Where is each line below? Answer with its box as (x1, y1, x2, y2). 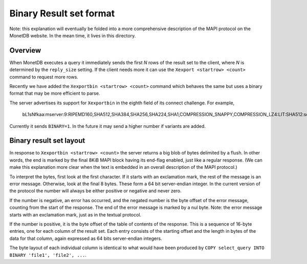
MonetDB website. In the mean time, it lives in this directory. (9, 32, 136, 38)
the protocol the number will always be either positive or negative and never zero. (9, 188, 182, 194)
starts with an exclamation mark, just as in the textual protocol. (9, 211, 142, 217)
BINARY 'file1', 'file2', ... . (9, 252, 87, 258)
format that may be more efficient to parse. (9, 90, 100, 97)
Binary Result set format (9, 8, 115, 19)
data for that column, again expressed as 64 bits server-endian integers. (9, 235, 162, 241)
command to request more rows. (9, 74, 79, 80)
